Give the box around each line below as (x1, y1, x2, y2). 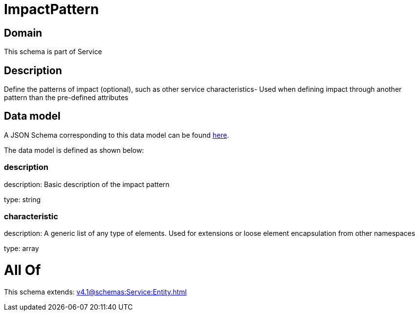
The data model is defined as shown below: (4, 146, 144, 154)
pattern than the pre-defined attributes (4, 93, 129, 102)
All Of (4, 262, 41, 279)
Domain (4, 26, 43, 39)
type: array (4, 244, 39, 253)
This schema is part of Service (4, 47, 102, 56)
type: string (4, 195, 41, 204)
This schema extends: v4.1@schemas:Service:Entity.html (4, 287, 187, 296)
